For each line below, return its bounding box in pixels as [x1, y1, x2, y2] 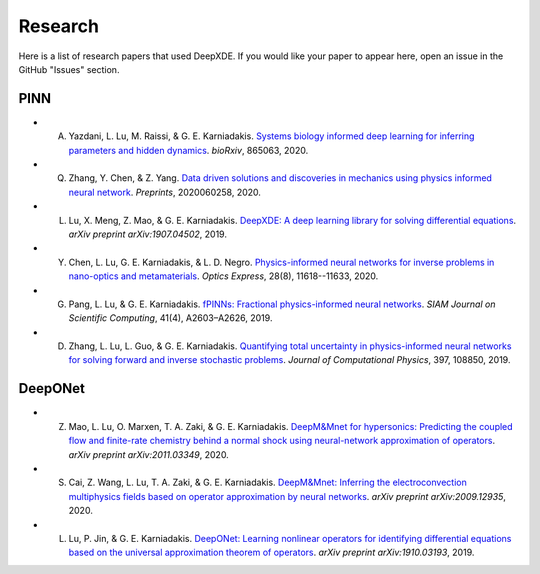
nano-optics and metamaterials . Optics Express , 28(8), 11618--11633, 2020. [68, 270, 379, 282]
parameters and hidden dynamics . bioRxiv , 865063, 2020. [68, 144, 309, 156]
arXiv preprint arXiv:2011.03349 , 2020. [68, 448, 229, 460]
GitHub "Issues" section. [18, 63, 120, 75]
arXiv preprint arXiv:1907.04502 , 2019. [68, 228, 227, 240]
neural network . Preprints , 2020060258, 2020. [68, 186, 262, 198]
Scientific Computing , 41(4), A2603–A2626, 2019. [68, 312, 273, 324]
